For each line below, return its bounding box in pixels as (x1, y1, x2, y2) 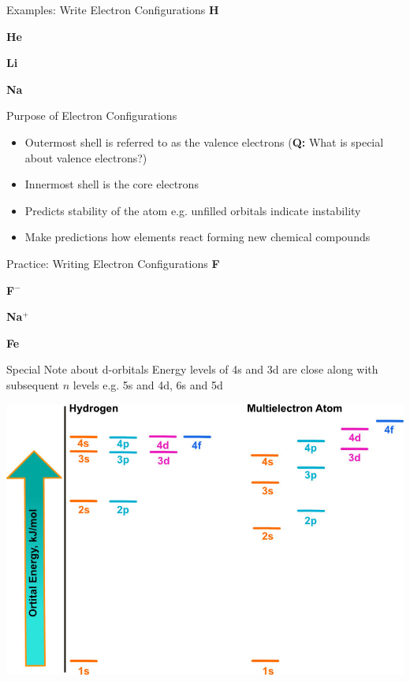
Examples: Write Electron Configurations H (6, 2, 219, 17)
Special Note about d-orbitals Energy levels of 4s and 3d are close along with (6, 361, 378, 378)
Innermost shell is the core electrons (24, 176, 199, 192)
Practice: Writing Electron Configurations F (6, 255, 220, 271)
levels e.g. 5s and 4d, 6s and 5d (73, 376, 223, 393)
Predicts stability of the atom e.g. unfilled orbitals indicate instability (24, 202, 361, 218)
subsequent (6, 376, 60, 393)
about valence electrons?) (24, 149, 147, 166)
